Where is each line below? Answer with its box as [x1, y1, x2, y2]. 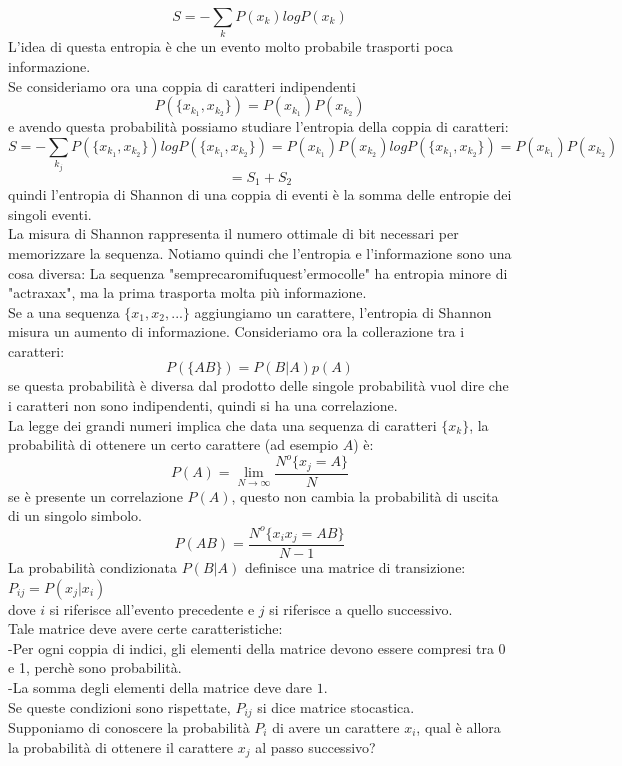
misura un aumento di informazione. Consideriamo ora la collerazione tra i [8, 321, 465, 342]
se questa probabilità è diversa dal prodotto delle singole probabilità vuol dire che [8, 375, 509, 396]
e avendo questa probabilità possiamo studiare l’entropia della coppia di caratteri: [8, 116, 509, 137]
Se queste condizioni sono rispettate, [8, 696, 231, 717]
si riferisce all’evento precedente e [49, 598, 255, 619]
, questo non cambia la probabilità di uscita [231, 485, 499, 506]
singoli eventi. [8, 203, 92, 224]
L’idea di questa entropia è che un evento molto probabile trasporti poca [8, 36, 454, 57]
